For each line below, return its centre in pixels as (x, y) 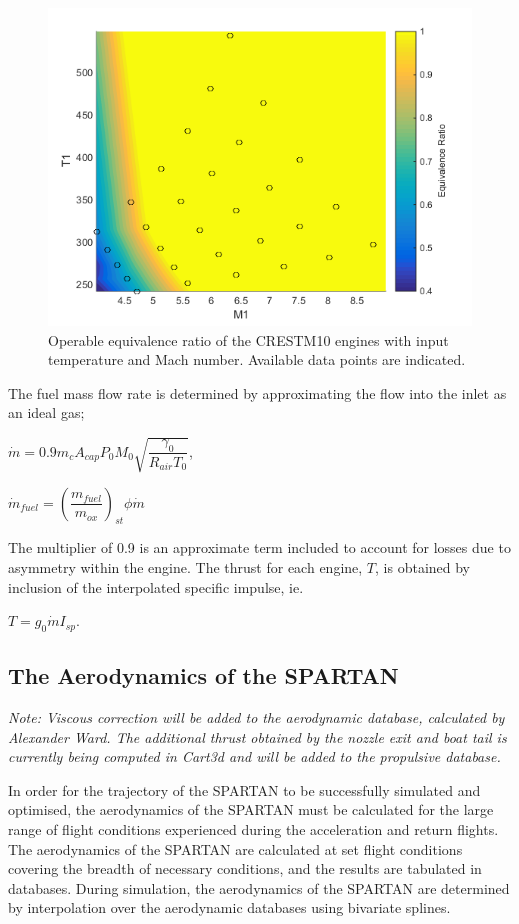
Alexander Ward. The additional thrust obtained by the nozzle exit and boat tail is (257, 736)
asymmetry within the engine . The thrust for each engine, (185, 566)
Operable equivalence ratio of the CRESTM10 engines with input (248, 339)
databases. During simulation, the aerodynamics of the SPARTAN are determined (259, 887)
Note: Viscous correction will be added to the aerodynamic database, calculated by (256, 717)
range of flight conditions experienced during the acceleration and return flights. (253, 829)
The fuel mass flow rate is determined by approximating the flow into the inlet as (257, 392)
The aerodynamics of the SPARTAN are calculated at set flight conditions (235, 848)
